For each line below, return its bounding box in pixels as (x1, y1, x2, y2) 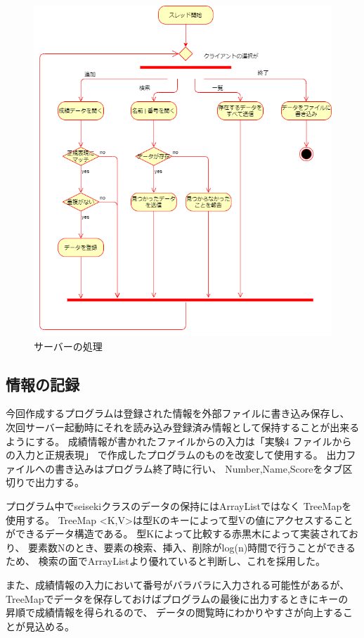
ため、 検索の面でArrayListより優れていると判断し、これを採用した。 (6, 554, 326, 568)
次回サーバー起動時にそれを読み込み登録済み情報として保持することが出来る (6, 420, 360, 434)
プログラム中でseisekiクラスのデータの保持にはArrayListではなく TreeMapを (6, 498, 352, 513)
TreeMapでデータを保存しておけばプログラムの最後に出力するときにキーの (6, 591, 349, 606)
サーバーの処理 (34, 338, 103, 353)
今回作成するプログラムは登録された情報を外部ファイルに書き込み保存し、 (6, 406, 350, 421)
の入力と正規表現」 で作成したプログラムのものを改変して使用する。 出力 (6, 447, 346, 462)
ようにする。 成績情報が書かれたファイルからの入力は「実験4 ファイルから (6, 433, 352, 448)
